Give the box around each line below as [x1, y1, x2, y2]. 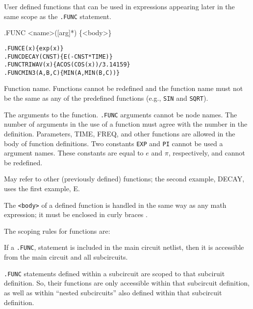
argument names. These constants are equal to [4, 148, 144, 158]
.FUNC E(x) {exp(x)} [4, 44, 64, 52]
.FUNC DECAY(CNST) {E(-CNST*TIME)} [4, 53, 113, 60]
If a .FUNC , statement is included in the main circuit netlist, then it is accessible [4, 242, 244, 252]
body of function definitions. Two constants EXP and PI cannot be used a [4, 138, 223, 148]
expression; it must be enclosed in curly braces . [4, 209, 148, 220]
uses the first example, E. [4, 183, 80, 193]
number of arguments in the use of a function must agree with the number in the [4, 119, 248, 129]
